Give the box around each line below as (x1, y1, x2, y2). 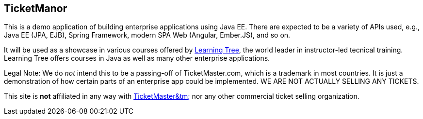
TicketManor (4, 2, 67, 14)
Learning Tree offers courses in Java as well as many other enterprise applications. (4, 54, 270, 63)
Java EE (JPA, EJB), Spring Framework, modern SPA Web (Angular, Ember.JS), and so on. (4, 31, 291, 40)
